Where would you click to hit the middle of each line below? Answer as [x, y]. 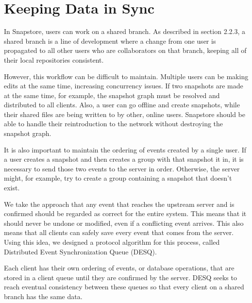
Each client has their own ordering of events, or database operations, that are [119, 268]
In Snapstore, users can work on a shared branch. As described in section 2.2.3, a [125, 31]
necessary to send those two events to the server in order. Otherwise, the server [122, 168]
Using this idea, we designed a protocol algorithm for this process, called [112, 242]
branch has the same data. [43, 296]
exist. [12, 188]
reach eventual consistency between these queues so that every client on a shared [124, 287]
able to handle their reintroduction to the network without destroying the [114, 124]
